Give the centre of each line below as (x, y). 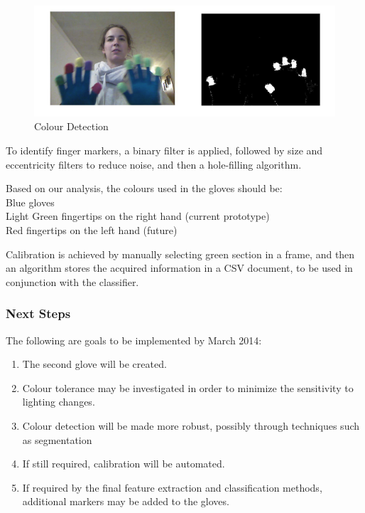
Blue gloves (30, 202)
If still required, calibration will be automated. (124, 464)
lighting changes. (59, 402)
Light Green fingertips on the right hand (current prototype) (138, 216)
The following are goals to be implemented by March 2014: (134, 340)
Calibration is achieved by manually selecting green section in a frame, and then (180, 254)
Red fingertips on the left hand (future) (92, 230)
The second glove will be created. (94, 364)
